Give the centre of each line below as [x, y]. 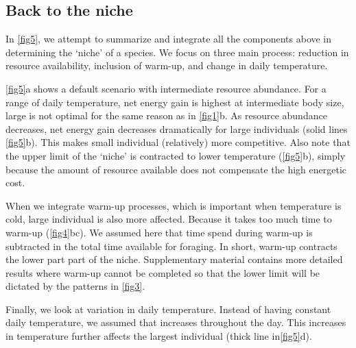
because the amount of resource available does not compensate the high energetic [176, 169]
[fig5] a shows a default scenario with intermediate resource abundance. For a [166, 88]
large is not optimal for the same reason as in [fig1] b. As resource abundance [166, 115]
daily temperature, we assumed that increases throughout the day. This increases [176, 322]
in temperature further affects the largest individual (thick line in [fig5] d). [159, 336]
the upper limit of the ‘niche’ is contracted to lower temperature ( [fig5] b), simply [176, 155]
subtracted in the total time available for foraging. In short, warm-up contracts [171, 246]
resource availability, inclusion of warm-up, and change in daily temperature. [167, 65]
